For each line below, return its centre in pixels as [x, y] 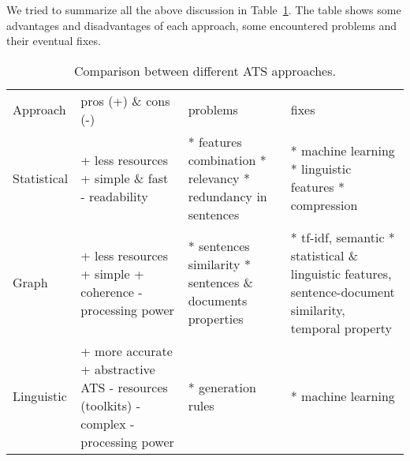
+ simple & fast [125, 178]
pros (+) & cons [125, 100]
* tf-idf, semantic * [343, 237]
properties [216, 319]
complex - [108, 423]
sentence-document [343, 291]
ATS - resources [124, 387]
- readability [114, 196]
